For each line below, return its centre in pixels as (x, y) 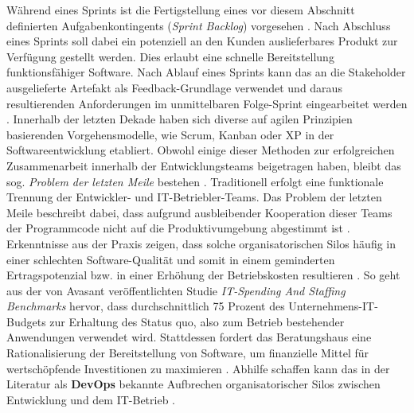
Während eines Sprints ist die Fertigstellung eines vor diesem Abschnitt (181, 10)
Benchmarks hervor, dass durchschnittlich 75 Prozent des (146, 306)
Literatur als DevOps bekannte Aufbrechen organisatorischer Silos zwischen (193, 384)
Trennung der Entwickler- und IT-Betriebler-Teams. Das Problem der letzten (194, 197)
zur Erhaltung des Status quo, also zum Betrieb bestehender (197, 321)
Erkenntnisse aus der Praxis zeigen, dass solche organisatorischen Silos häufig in (201, 243)
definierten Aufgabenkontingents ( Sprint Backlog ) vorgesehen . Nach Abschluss (199, 25)
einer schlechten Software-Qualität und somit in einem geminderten (171, 259)
